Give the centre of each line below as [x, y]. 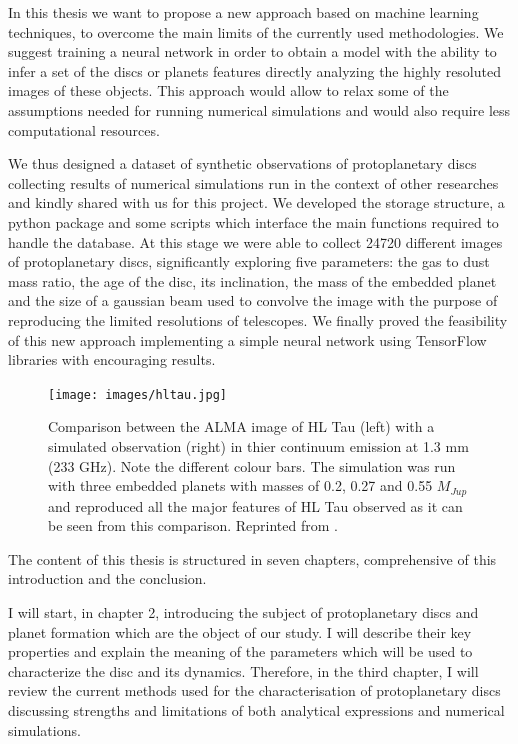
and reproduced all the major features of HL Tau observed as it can [255, 505]
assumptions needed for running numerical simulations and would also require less [259, 109]
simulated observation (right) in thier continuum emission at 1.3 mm [258, 445]
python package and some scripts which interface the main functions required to [253, 221]
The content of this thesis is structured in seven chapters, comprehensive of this [252, 558]
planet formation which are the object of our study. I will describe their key [240, 631]
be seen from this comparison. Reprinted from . [193, 525]
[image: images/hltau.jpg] [137, 394]
